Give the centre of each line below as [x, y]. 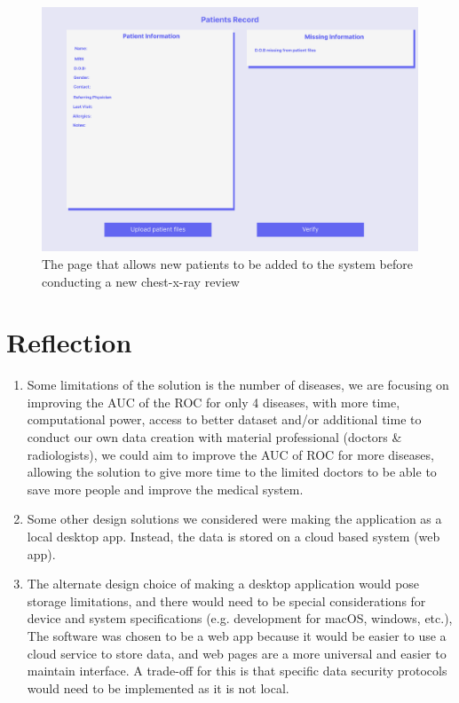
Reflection [69, 342]
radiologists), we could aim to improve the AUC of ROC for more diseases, [230, 454]
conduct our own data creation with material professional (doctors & [214, 437]
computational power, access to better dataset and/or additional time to [224, 419]
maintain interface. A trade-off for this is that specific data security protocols [237, 671]
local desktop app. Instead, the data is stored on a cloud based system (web [233, 536]
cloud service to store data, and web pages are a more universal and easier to [237, 653]
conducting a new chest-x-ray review [141, 281]
